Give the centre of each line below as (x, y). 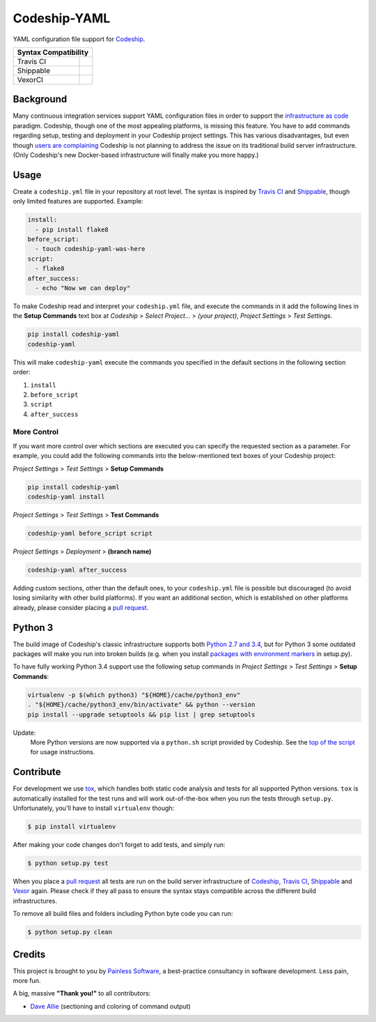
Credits (29, 954)
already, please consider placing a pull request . (81, 607)
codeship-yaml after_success (77, 570)
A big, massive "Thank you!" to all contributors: (82, 993)
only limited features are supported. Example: (78, 201)
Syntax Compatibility (53, 52)
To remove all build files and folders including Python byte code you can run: (123, 914)
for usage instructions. (63, 752)
